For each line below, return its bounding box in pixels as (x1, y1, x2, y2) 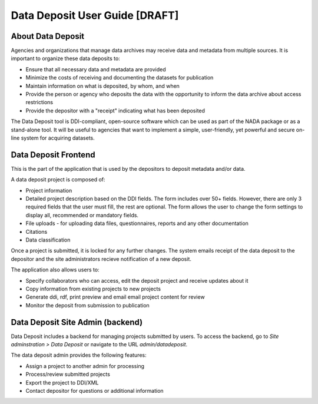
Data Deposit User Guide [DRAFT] (11, 9, 179, 22)
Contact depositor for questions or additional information (25, 387, 164, 394)
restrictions (25, 99, 53, 106)
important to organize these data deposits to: (11, 55, 120, 62)
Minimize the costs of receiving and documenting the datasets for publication (25, 74, 214, 81)
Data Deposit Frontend (11, 150, 95, 160)
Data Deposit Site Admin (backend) (11, 317, 143, 327)
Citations (25, 228, 48, 235)
